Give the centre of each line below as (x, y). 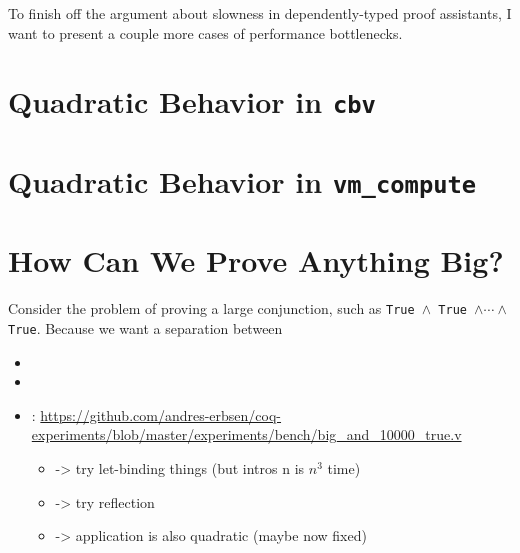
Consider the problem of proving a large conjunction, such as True (211, 308)
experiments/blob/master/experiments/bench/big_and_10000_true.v (246, 434)
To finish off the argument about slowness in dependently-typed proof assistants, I (260, 13)
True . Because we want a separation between (145, 327)
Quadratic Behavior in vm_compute (242, 180)
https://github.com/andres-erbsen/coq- (161, 414)
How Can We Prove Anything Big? (256, 260)
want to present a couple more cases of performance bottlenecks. (205, 32)
